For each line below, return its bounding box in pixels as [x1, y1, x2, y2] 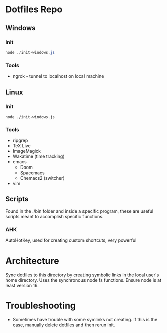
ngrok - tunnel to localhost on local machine [12, 73, 104, 79]
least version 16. [5, 283, 39, 289]
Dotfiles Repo [5, 4, 63, 15]
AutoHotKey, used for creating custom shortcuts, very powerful [5, 237, 137, 243]
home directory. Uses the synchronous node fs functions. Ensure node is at [5, 277, 162, 283]
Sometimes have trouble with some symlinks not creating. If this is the [12, 317, 158, 323]
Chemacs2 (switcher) [20, 175, 65, 181]
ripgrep [12, 137, 28, 144]
